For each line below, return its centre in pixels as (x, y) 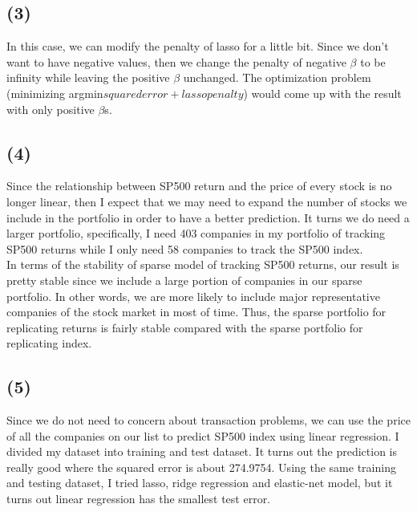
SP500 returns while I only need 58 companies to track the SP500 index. (185, 248)
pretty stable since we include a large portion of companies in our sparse (184, 280)
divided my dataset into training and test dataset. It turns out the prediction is (202, 451)
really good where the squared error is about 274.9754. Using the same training (201, 467)
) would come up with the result (322, 93)
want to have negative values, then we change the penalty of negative (176, 61)
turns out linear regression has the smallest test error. (139, 499)
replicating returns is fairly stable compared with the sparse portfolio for (185, 327)
